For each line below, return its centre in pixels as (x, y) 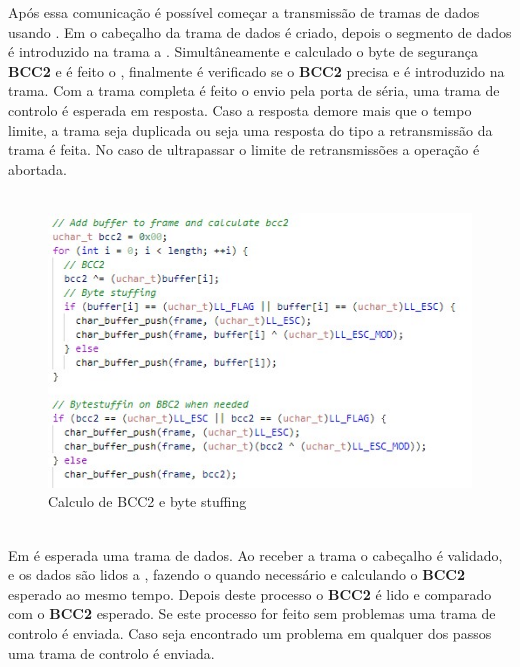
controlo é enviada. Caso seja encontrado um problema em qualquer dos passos (250, 632)
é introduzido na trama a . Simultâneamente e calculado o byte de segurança (243, 51)
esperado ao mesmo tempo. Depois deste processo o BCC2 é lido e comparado (250, 593)
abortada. (37, 168)
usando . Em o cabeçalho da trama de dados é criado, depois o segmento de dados (260, 31)
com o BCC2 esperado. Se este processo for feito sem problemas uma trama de (252, 613)
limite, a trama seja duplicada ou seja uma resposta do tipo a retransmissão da (250, 129)
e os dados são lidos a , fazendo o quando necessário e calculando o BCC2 (237, 574)
